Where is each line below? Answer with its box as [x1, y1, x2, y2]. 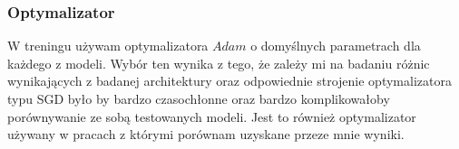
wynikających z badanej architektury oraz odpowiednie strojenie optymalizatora [7, 71, 452, 90]
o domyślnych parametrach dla [250, 36, 421, 55]
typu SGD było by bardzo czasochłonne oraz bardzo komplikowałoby [7, 89, 390, 107]
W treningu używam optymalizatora [7, 36, 209, 55]
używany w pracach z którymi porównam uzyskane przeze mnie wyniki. [7, 125, 405, 144]
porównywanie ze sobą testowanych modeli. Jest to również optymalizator [7, 107, 416, 126]
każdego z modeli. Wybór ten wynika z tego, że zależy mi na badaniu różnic [7, 53, 430, 72]
